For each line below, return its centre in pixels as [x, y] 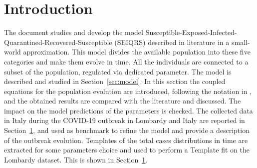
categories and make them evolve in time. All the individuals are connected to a [126, 61]
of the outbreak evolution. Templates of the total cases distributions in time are [126, 140]
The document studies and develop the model [74, 32]
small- [241, 42]
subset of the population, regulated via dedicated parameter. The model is [118, 71]
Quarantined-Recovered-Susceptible [58, 42]
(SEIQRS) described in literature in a [172, 42]
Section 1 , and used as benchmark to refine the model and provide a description [127, 130]
